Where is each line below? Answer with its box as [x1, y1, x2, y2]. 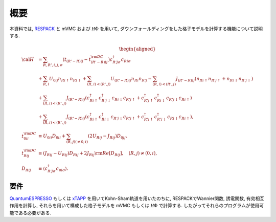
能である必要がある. [9, 210, 51, 216]
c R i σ [121, 56, 131, 63]
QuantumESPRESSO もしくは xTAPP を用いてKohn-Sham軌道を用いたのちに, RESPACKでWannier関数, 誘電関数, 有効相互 [9, 195, 265, 202]
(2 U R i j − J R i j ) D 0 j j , [87, 133, 127, 140]
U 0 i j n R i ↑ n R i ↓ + [49, 76, 87, 83]
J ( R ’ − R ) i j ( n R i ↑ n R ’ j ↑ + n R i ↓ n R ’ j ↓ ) [175, 76, 254, 83]
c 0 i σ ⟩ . [56, 165, 68, 172]
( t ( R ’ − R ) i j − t [62, 56, 91, 63]
